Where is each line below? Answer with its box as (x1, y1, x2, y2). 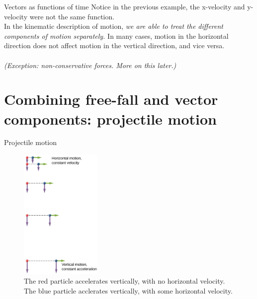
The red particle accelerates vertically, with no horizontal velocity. (24, 276, 225, 286)
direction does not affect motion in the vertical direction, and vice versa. (4, 40, 225, 51)
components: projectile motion (4, 108, 217, 129)
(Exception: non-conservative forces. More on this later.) (4, 60, 176, 70)
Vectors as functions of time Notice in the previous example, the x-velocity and (4, 1, 245, 11)
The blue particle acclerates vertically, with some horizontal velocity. (24, 285, 233, 296)
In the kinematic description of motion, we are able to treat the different (4, 21, 223, 31)
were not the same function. (29, 11, 115, 21)
